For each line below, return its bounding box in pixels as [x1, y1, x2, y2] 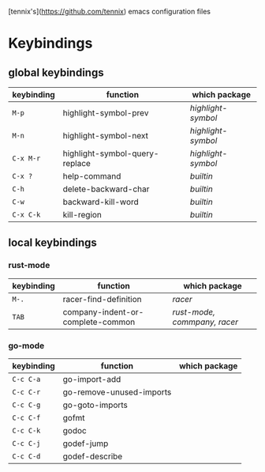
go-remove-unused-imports [62, 387, 172, 398]
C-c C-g [12, 400, 41, 410]
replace [62, 158, 91, 168]
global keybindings [8, 66, 104, 79]
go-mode [8, 340, 45, 351]
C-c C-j [12, 439, 41, 447]
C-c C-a [12, 375, 41, 383]
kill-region [62, 210, 103, 220]
